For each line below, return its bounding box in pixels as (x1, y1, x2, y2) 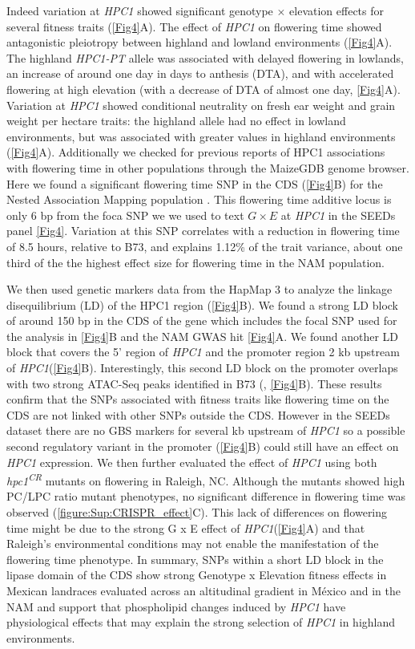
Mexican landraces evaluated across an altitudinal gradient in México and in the (6, 582, 401, 599)
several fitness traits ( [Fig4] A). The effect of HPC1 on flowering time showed (6, 18, 382, 34)
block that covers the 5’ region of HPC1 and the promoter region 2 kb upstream (6, 343, 400, 360)
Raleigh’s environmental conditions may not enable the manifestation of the (6, 535, 379, 552)
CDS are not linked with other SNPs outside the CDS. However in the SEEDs (6, 406, 390, 423)
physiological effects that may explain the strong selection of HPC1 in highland (6, 614, 396, 631)
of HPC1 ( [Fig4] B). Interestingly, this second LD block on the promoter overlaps (6, 359, 398, 376)
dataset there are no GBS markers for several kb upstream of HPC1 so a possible (6, 422, 405, 439)
